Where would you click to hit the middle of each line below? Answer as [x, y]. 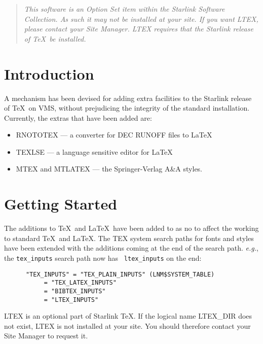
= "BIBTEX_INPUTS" [75, 291]
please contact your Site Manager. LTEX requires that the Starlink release [139, 29]
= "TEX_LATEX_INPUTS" [80, 283]
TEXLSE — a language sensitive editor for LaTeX [94, 151]
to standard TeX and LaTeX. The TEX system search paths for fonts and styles [129, 238]
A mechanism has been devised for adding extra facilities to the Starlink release [128, 98]
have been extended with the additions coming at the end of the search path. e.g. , [131, 248]
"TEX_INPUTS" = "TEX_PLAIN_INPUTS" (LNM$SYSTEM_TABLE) [120, 274]
